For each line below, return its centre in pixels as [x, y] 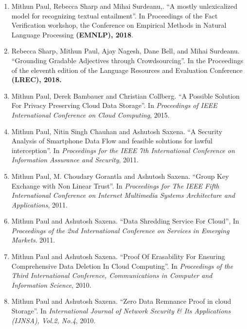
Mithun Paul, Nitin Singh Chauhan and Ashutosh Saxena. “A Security [117, 131]
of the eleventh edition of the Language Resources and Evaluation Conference [127, 70]
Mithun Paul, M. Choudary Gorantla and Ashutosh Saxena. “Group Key [120, 176]
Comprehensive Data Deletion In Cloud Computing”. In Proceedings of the [122, 266]
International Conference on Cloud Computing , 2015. [90, 114]
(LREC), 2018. [36, 79]
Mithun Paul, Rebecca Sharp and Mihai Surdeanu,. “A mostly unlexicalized [124, 6]
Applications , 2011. [39, 204]
